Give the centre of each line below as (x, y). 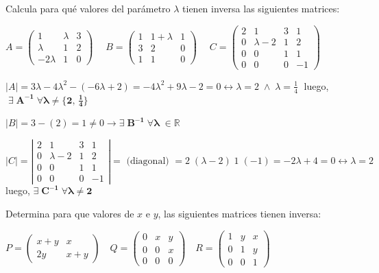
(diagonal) (148, 162)
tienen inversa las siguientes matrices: (261, 8)
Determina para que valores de (70, 213)
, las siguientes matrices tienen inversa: (240, 213)
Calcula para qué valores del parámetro (88, 8)
